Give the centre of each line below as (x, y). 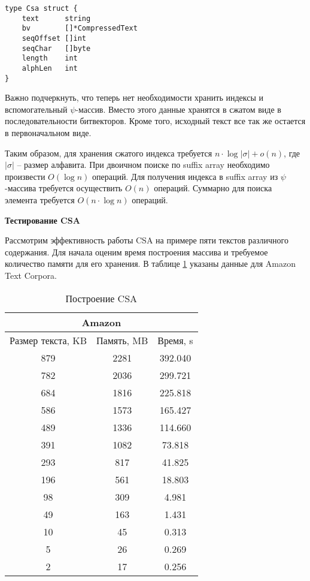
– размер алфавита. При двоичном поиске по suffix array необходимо (143, 165)
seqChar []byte (56, 48)
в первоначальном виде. (48, 133)
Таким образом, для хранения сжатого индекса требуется (109, 153)
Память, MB (122, 340)
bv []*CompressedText (80, 28)
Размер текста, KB (48, 340)
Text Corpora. (31, 275)
